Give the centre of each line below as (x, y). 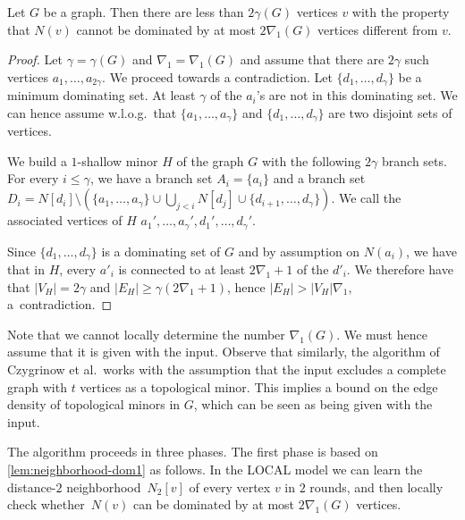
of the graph (210, 160)
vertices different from (378, 29)
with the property (401, 12)
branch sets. (414, 160)
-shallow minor (118, 160)
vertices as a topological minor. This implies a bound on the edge (259, 386)
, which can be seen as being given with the (313, 404)
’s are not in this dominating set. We (357, 95)
